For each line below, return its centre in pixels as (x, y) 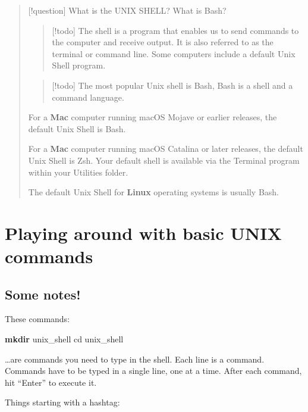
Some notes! (43, 294)
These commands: (37, 319)
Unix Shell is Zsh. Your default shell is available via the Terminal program (164, 160)
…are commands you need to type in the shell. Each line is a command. (135, 359)
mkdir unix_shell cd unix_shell (64, 339)
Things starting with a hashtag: (62, 402)
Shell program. (79, 65)
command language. (88, 97)
